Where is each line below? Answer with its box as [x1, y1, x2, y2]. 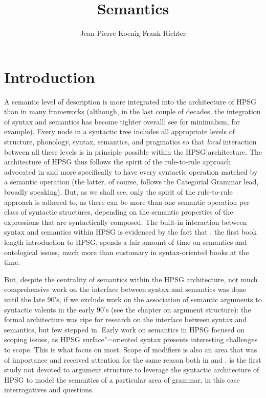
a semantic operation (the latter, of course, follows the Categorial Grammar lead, [4, 176, 259, 187]
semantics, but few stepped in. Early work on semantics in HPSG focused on [4, 324, 245, 334]
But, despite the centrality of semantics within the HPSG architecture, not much [4, 274, 258, 284]
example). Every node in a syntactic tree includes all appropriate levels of [4, 126, 235, 137]
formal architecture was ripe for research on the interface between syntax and [4, 314, 247, 325]
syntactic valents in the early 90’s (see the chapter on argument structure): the [4, 304, 251, 315]
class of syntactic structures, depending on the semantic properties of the [4, 206, 233, 217]
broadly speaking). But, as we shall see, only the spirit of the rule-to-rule [4, 186, 233, 197]
